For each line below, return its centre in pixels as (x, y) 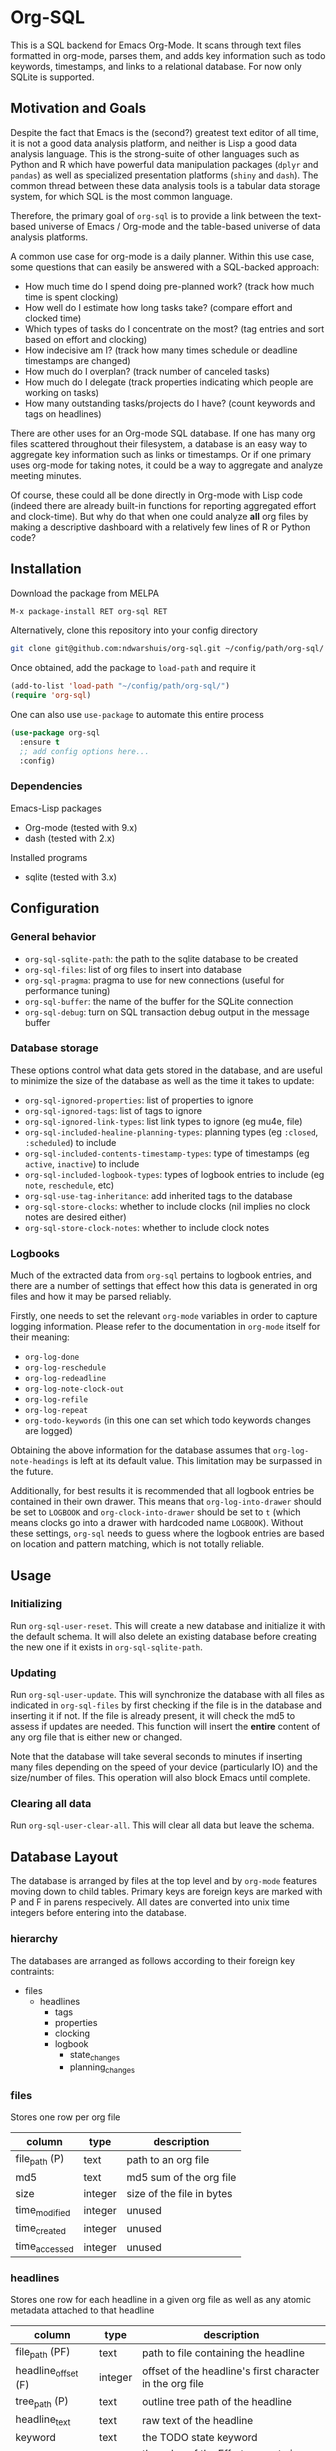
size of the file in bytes (179, 2193)
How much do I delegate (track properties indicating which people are (169, 382)
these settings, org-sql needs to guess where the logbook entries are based (167, 1533)
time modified (43, 2210)
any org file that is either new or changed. (96, 1737)
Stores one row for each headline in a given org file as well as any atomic (161, 2300)
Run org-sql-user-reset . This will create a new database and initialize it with (168, 1625)
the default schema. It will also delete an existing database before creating (163, 1636)
